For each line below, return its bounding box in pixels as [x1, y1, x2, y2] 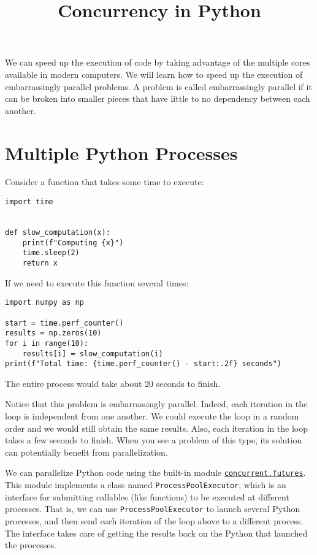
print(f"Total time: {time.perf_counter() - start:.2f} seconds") [5, 359, 282, 369]
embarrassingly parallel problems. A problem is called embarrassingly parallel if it [5, 80, 312, 93]
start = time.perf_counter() [5, 318, 124, 327]
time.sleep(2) [22, 248, 80, 258]
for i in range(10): [5, 339, 89, 348]
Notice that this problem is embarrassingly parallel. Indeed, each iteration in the [5, 397, 308, 410]
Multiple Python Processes [5, 140, 238, 165]
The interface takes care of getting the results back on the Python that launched [5, 526, 308, 539]
